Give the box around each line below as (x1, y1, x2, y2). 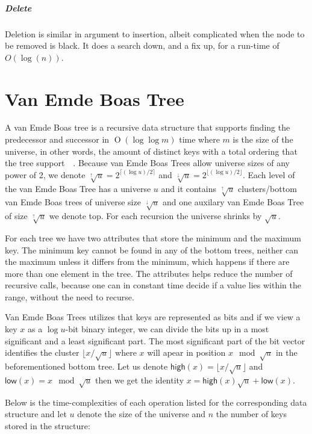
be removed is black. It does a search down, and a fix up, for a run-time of (5, 39, 279, 52)
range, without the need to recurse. (5, 290, 134, 303)
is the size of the (232, 133, 293, 146)
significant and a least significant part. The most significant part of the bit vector (5, 334, 305, 347)
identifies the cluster (5, 346, 80, 359)
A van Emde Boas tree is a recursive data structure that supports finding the (5, 121, 290, 134)
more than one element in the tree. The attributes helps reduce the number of (5, 267, 293, 279)
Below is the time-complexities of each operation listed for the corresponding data (5, 395, 307, 408)
